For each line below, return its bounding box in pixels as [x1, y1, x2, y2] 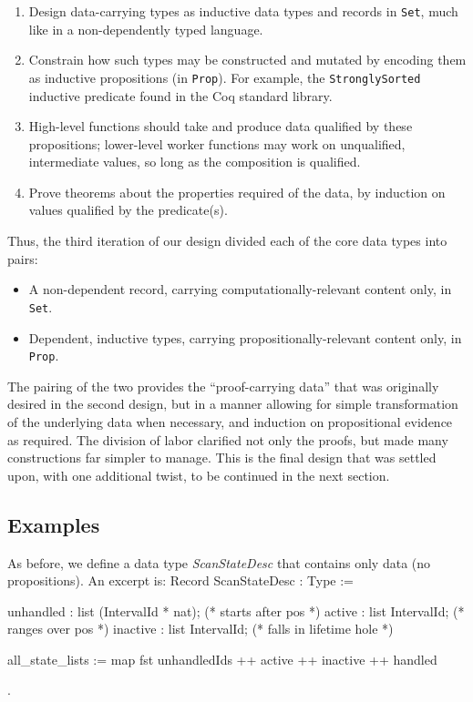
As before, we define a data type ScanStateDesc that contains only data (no [7, 553, 431, 572]
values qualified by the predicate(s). [28, 200, 228, 219]
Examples [7, 510, 100, 538]
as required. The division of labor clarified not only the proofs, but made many [7, 430, 448, 449]
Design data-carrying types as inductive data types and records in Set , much [28, 2, 458, 20]
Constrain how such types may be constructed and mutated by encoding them [28, 50, 467, 69]
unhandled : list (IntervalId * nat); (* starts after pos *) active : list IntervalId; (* [7, 601, 465, 620]
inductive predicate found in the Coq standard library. [28, 86, 333, 105]
